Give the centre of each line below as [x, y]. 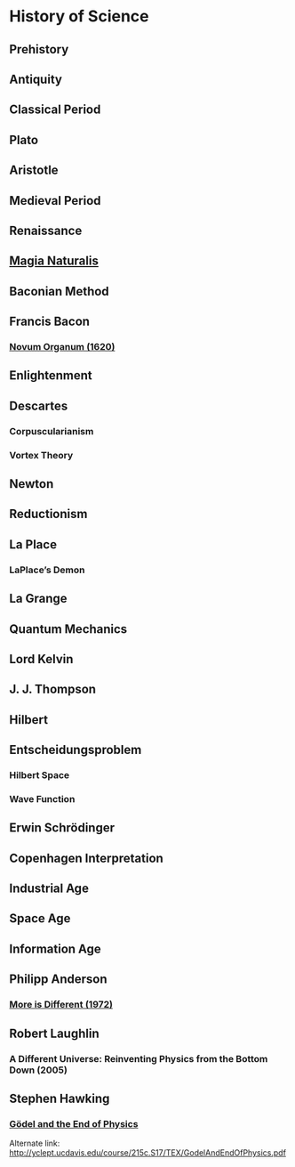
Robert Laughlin [54, 1033]
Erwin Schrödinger [62, 828]
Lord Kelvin [41, 659]
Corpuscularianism [52, 431]
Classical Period [55, 110]
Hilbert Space [40, 775]
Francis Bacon [50, 322]
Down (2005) [39, 1070]
